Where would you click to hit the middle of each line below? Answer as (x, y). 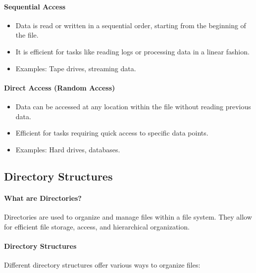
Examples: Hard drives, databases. (68, 149)
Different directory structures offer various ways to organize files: (102, 264)
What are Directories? (43, 198)
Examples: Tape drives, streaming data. (76, 68)
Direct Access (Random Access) (60, 87)
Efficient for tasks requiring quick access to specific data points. (112, 133)
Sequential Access (35, 6)
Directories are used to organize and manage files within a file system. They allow (128, 216)
